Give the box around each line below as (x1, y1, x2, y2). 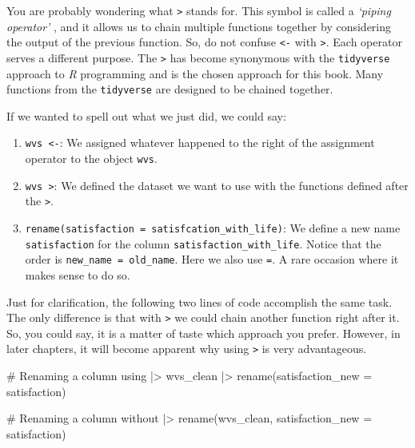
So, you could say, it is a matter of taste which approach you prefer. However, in (6, 324, 401, 341)
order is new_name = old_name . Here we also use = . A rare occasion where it (25, 251, 399, 268)
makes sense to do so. (25, 267, 130, 283)
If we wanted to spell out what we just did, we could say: (6, 107, 286, 124)
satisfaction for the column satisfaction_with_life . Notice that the (25, 235, 381, 252)
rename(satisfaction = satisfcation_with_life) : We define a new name (25, 220, 401, 236)
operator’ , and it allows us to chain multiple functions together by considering (6, 18, 392, 34)
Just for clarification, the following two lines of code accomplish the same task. (6, 293, 393, 310)
